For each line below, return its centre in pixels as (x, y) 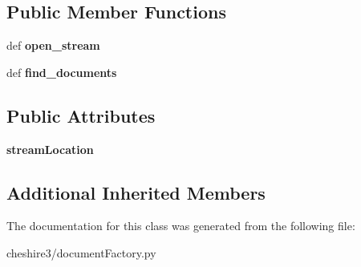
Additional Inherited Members (136, 192)
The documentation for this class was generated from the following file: (181, 226)
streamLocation (50, 149)
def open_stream (53, 45)
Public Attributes (81, 115)
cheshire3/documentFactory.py (81, 252)
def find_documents (62, 72)
